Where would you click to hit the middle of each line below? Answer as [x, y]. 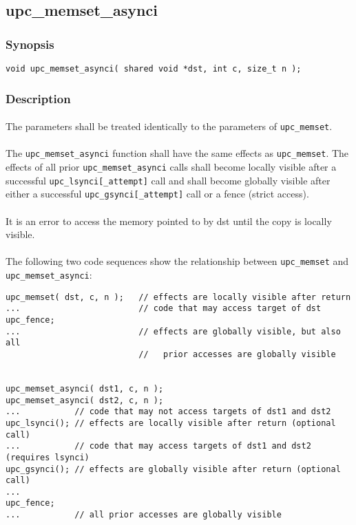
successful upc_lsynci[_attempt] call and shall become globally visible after [168, 180]
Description [38, 98]
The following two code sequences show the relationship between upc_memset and [177, 261]
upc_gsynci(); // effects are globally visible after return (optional [173, 469]
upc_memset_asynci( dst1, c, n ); [85, 388]
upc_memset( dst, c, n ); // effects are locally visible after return [178, 297]
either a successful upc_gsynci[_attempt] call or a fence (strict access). [157, 194]
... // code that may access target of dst [164, 309]
